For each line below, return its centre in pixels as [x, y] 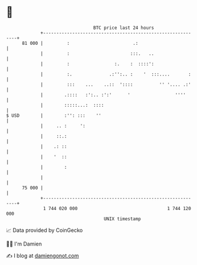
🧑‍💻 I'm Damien [24, 244]
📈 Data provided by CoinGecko [45, 230]
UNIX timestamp [122, 219]
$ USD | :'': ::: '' [54, 115]
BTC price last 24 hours [124, 28]
